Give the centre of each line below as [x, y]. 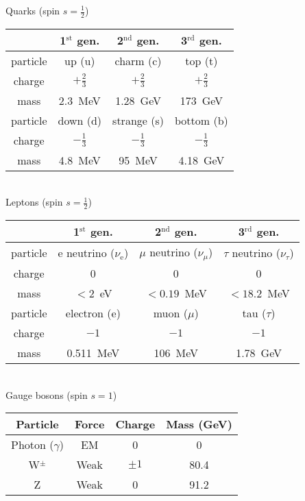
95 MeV [138, 160]
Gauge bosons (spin [47, 394]
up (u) [80, 60]
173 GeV [202, 100]
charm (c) [138, 60]
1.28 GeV [138, 100]
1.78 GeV [259, 353]
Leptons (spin [34, 202]
